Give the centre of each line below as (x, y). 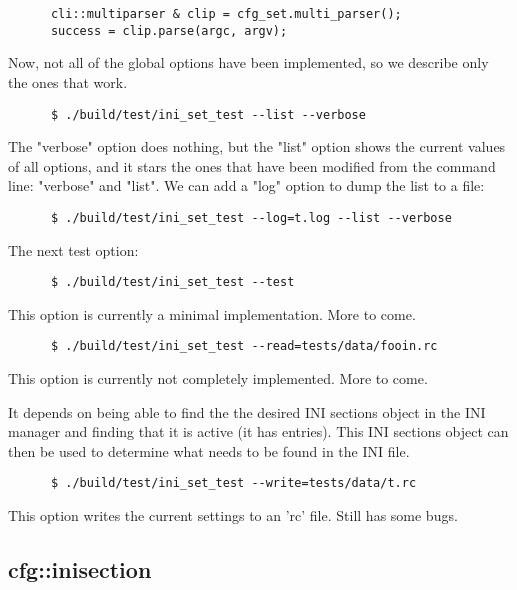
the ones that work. (68, 81)
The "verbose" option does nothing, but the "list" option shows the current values (257, 146)
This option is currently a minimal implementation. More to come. (212, 313)
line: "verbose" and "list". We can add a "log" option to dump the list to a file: (246, 185)
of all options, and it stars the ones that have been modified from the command (252, 165)
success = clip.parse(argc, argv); (169, 30)
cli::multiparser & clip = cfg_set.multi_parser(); (226, 14)
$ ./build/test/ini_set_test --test (172, 282)
